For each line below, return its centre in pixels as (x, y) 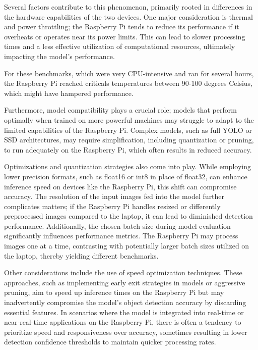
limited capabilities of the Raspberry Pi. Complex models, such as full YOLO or (128, 130)
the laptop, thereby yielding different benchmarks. (81, 255)
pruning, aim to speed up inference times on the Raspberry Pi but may (114, 292)
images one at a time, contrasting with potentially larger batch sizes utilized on (127, 246)
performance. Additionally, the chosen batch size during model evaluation (117, 226)
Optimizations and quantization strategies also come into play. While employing (127, 166)
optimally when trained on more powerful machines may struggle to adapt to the (129, 119)
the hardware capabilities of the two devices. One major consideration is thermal (128, 16)
